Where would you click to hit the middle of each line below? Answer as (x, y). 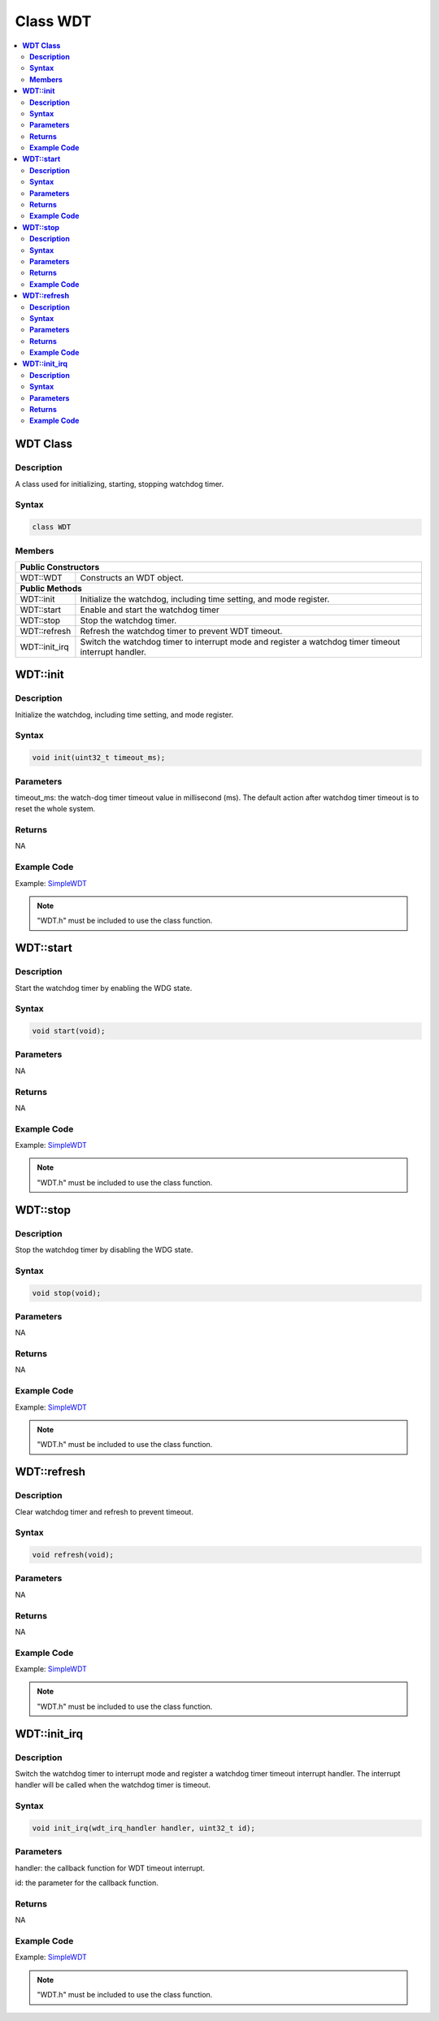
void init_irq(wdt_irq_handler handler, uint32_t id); (143, 1828)
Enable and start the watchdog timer (150, 610)
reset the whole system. (55, 809)
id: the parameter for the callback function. (87, 1883)
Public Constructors (60, 567)
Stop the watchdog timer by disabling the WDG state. (104, 1250)
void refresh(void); (73, 1555)
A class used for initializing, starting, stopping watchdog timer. (119, 484)
